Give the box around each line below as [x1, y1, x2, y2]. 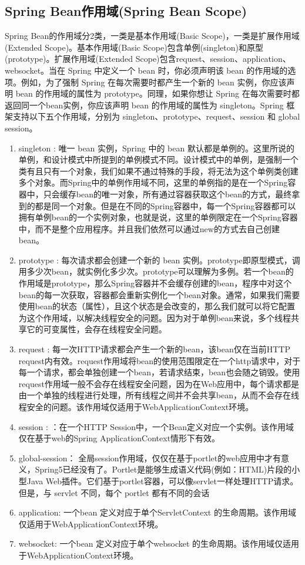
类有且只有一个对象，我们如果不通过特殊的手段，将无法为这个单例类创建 [18, 164, 299, 177]
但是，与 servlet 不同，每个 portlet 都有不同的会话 [18, 486, 210, 498]
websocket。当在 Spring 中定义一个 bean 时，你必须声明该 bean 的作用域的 [5, 64, 288, 76]
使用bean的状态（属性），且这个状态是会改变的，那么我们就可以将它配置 [18, 300, 295, 312]
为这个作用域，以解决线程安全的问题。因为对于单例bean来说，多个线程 [18, 311, 291, 323]
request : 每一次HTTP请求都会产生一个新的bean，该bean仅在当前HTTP [18, 343, 290, 355]
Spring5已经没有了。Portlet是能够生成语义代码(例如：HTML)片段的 [35, 463, 292, 475]
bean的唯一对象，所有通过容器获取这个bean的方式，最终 [76, 187, 292, 200]
